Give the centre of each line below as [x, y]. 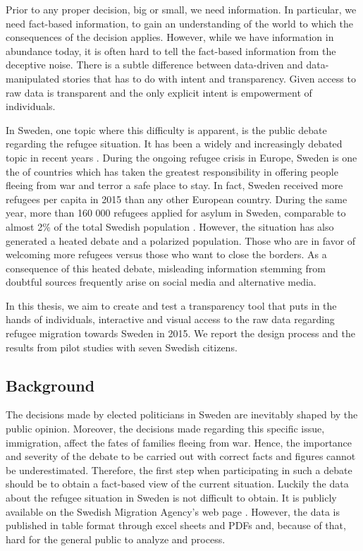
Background [50, 385]
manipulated [33, 78]
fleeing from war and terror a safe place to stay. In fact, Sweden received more [174, 185]
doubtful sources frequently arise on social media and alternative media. [161, 282]
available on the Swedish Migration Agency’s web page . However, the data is [173, 511]
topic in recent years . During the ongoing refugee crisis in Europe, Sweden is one [181, 157]
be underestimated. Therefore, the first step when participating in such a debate [179, 470]
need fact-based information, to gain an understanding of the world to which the [180, 23]
